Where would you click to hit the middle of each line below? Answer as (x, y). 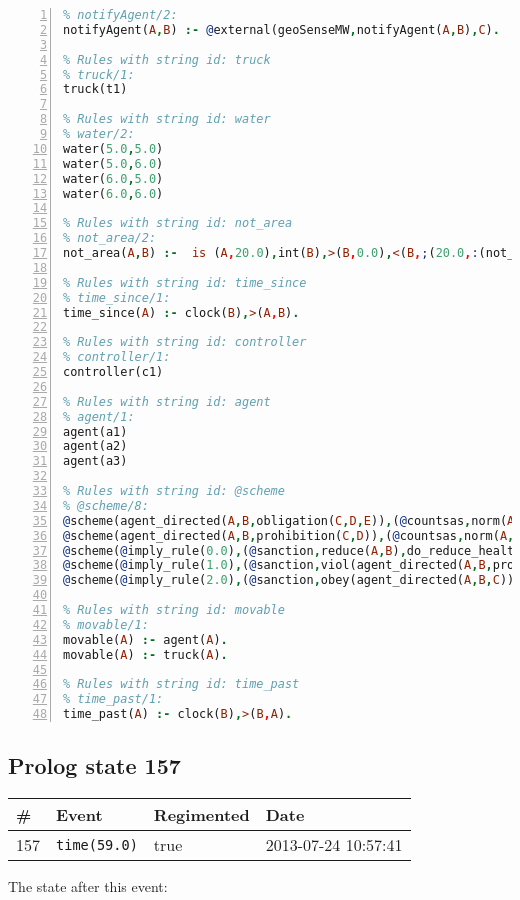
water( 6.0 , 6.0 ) (113, 193)
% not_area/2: (110, 238)
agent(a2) (95, 446)
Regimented (201, 815)
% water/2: (99, 134)
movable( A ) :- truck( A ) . (145, 654)
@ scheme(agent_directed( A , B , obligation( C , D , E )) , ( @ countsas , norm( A (289, 520)
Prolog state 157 (94, 765)
